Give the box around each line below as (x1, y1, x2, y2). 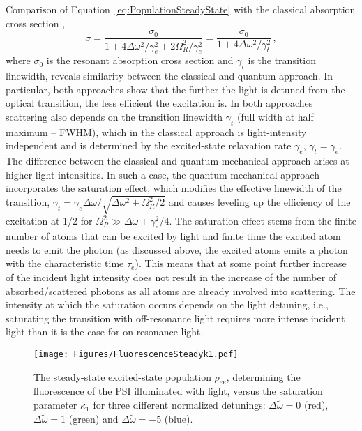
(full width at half (237, 109, 314, 123)
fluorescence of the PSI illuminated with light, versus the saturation (33, 384, 323, 398)
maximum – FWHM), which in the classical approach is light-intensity (6, 124, 307, 139)
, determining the (226, 369, 301, 384)
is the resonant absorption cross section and (46, 53, 234, 68)
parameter (33, 398, 77, 412)
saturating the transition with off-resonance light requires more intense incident (6, 310, 345, 325)
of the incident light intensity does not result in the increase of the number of (6, 270, 337, 285)
